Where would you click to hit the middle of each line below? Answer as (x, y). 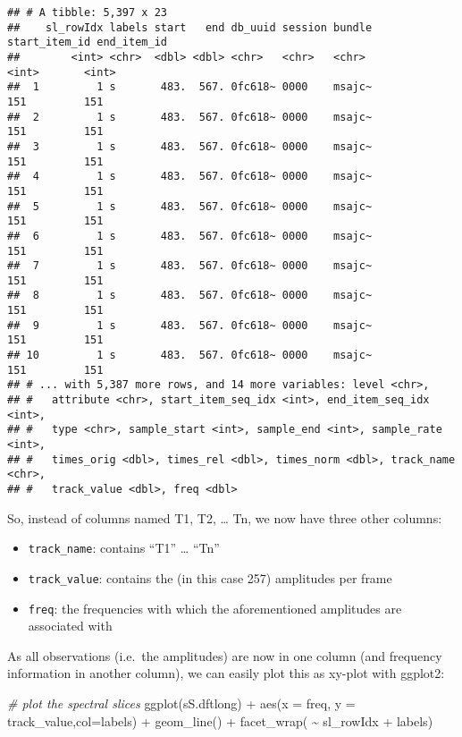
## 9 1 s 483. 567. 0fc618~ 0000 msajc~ (190, 325)
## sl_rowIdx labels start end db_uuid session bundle (190, 27)
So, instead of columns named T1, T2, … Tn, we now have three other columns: (225, 517)
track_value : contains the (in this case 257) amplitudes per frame (210, 577)
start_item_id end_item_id (87, 42)
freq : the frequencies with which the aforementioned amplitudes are (215, 608)
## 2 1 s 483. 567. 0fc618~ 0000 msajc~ (190, 117)
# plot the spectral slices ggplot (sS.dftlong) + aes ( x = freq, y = (181, 703)
